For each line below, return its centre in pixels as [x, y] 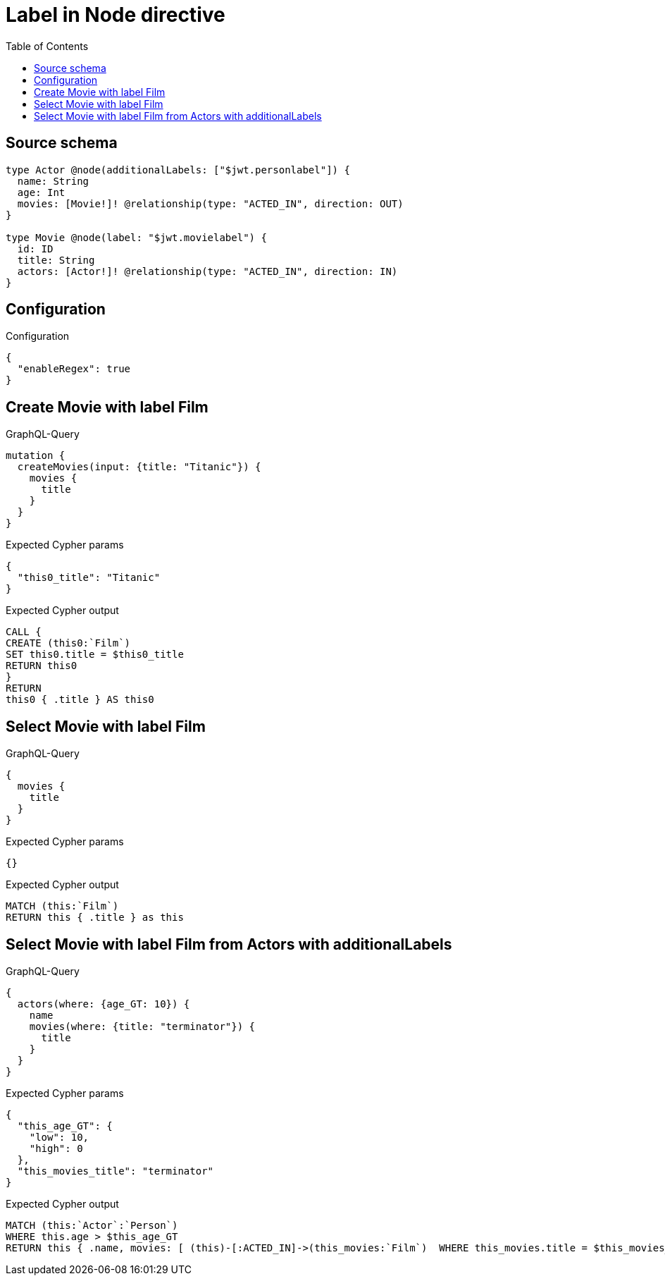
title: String [56, 260]
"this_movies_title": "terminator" [116, 1171]
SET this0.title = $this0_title [95, 655]
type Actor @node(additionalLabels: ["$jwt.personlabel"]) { [178, 170]
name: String [53, 181]
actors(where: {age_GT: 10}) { [104, 1004]
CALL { [24, 632]
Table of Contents [47, 46]
